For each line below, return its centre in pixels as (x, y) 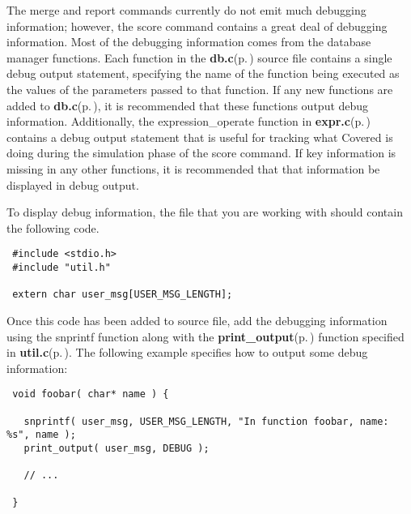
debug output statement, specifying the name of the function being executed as (203, 73)
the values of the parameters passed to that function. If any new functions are (200, 89)
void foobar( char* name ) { (91, 394)
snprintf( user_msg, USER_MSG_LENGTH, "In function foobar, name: (206, 421)
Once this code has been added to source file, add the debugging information (197, 320)
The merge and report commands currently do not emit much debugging (186, 10)
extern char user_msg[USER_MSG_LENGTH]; (123, 295)
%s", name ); (41, 435)
